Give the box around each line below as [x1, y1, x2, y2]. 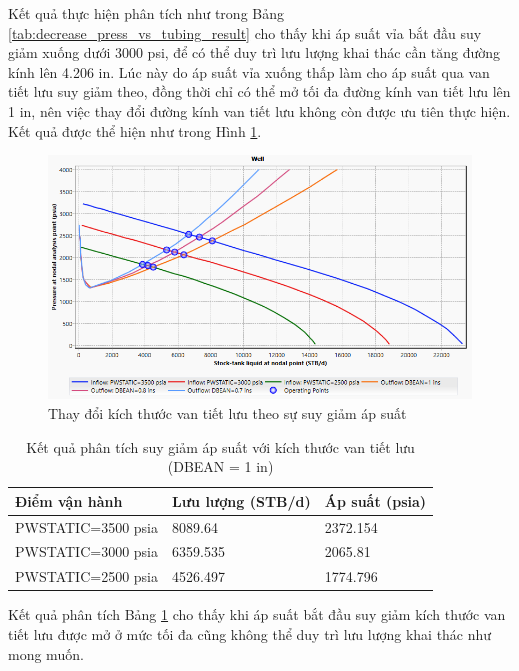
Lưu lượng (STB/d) [172, 490, 311, 511]
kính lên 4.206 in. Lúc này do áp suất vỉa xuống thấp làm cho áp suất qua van [8, 61, 490, 82]
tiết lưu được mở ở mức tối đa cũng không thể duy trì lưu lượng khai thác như [8, 623, 492, 644]
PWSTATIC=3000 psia [15, 541, 159, 562]
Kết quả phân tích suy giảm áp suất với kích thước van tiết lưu [26, 436, 415, 457]
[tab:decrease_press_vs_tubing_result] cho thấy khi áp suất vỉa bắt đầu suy [8, 22, 482, 43]
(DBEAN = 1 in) [167, 456, 274, 477]
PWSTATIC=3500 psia [15, 516, 159, 537]
